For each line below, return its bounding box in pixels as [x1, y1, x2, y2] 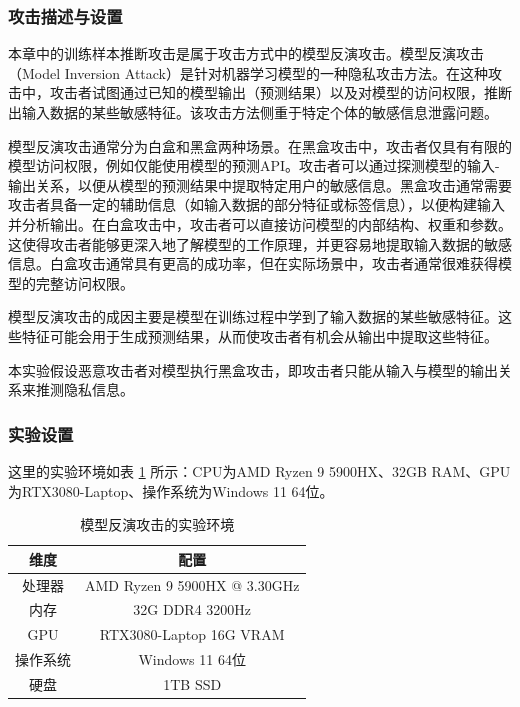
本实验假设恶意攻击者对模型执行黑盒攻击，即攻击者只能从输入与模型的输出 [8, 359, 498, 380]
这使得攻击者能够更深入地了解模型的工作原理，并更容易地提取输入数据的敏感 [8, 233, 512, 254]
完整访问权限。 [35, 272, 134, 293]
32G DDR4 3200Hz [133, 599, 252, 620]
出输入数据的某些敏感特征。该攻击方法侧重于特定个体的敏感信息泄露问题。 [8, 102, 498, 122]
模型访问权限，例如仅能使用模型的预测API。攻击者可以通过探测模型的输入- [8, 155, 500, 176]
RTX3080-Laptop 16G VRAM [99, 624, 285, 645]
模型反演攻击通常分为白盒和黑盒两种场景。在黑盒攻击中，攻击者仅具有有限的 [8, 135, 512, 156]
